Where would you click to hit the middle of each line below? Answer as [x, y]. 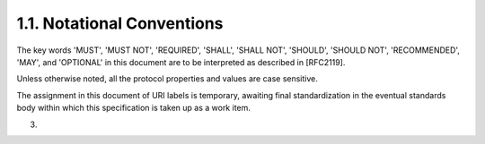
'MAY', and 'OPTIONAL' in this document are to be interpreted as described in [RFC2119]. [181, 62]
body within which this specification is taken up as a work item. [134, 108]
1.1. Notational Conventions [120, 23]
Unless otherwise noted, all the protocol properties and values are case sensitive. [168, 79]
